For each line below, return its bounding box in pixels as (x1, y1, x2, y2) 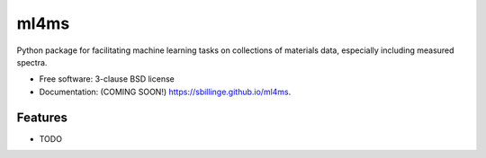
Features (16, 110, 67, 125)
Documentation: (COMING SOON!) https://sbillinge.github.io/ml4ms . (39, 86, 292, 97)
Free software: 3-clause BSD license (39, 74, 175, 84)
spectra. (16, 57, 48, 67)
